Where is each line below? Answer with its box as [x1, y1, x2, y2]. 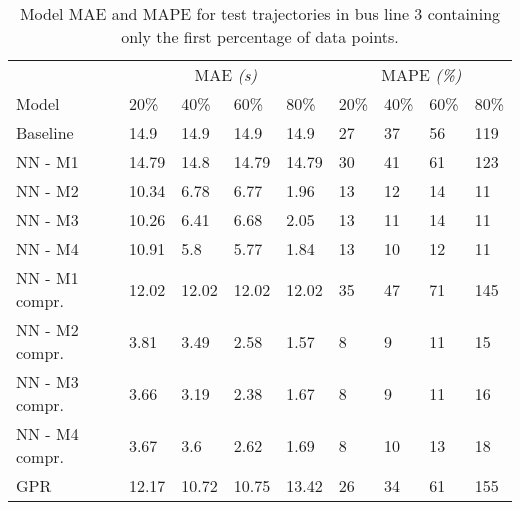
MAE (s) [194, 63, 258, 86]
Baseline [16, 121, 74, 144]
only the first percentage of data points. [121, 25, 399, 48]
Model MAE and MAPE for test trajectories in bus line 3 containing [19, 2, 501, 25]
